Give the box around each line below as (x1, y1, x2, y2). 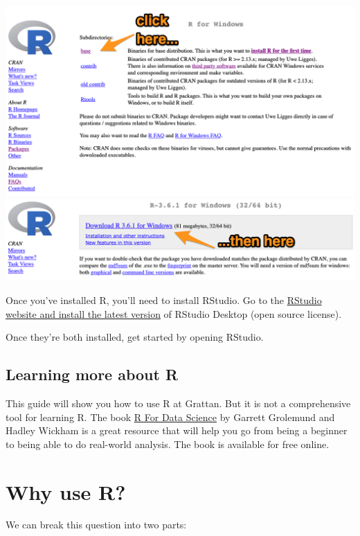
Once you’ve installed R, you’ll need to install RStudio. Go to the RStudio (6, 292, 322, 307)
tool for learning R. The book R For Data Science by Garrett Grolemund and (6, 409, 335, 424)
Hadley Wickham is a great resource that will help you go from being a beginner (6, 423, 348, 438)
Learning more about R (6, 364, 179, 385)
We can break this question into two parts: (6, 517, 187, 532)
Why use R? (6, 477, 126, 506)
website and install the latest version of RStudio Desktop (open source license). (6, 306, 342, 321)
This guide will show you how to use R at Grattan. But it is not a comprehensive (6, 395, 351, 410)
